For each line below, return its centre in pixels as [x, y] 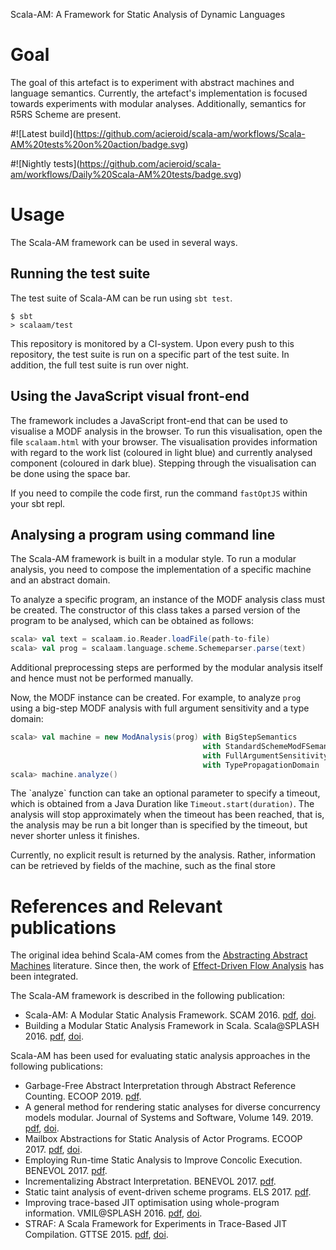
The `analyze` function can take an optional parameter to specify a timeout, [165, 793]
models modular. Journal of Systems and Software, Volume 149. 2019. [169, 1118]
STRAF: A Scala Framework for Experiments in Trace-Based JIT [156, 1224]
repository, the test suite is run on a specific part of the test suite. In [150, 354]
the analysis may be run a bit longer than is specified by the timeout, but [159, 825]
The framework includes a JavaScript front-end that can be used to [149, 420]
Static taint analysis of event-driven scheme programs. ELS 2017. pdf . [168, 1192]
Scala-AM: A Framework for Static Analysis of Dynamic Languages [148, 14]
